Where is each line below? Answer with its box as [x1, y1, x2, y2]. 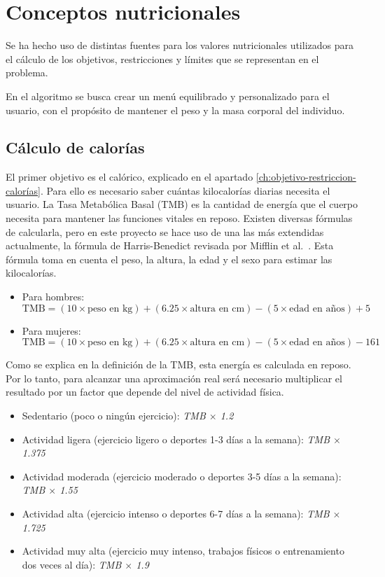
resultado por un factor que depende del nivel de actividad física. [6, 384, 284, 399]
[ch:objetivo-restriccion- [255, 169, 356, 184]
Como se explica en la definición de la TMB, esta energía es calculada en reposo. [6, 357, 351, 372]
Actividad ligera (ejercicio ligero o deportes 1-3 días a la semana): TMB [22, 431, 330, 446]
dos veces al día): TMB [22, 557, 122, 571]
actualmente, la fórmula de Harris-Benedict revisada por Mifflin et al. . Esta [6, 238, 334, 253]
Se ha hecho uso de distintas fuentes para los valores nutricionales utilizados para [6, 38, 353, 53]
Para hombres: [22, 289, 85, 304]
